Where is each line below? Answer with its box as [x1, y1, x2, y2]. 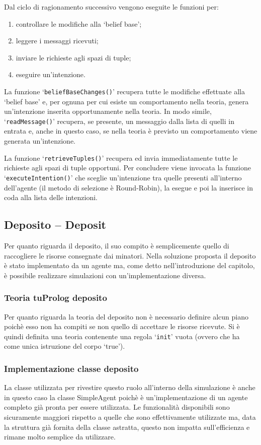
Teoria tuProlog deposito [4, 291, 107, 304]
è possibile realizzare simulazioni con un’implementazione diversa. [4, 270, 206, 280]
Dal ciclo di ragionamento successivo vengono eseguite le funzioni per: [4, 2, 219, 12]
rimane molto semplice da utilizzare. [4, 431, 116, 442]
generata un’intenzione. [4, 136, 76, 146]
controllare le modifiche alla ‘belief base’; [16, 18, 142, 29]
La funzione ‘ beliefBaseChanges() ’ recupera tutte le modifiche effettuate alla [4, 86, 245, 96]
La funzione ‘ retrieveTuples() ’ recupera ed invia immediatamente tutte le [4, 152, 238, 163]
